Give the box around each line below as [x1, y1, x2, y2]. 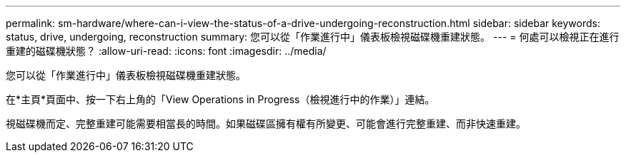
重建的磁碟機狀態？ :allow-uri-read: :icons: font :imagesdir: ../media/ [6, 45, 327, 57]
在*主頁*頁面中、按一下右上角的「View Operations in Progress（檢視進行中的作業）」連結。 [6, 93, 435, 105]
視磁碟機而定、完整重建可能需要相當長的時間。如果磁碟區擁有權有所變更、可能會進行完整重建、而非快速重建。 [6, 117, 526, 130]
